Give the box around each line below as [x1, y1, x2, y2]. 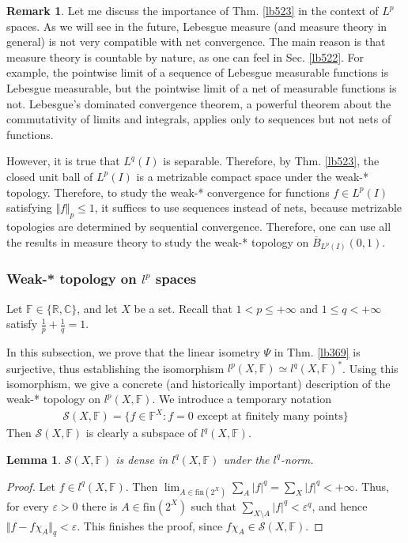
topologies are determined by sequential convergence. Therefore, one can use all [6, 217, 391, 234]
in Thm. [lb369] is [274, 343, 361, 360]
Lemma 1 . [6, 451, 62, 467]
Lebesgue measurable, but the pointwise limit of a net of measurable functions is [6, 79, 397, 96]
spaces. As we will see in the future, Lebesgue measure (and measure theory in [6, 17, 387, 34]
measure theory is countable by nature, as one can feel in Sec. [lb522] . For [6, 48, 365, 65]
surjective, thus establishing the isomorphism [6, 360, 225, 376]
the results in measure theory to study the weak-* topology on [6, 233, 309, 250]
